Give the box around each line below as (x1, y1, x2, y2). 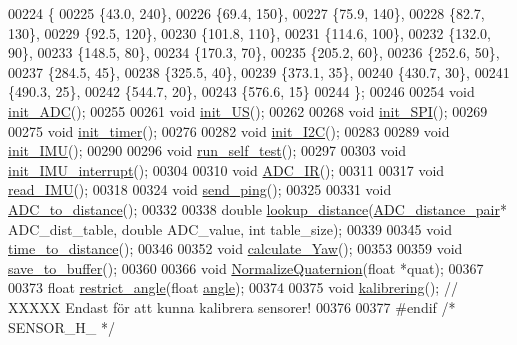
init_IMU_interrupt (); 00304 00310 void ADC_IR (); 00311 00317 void (8, 159, 445, 180)
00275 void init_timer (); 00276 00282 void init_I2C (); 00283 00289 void (8, 120, 450, 141)
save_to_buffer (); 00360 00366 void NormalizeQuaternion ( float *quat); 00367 (8, 257, 484, 278)
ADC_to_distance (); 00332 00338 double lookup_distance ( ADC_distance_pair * (8, 198, 507, 219)
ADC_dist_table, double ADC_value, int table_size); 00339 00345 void (8, 218, 452, 239)
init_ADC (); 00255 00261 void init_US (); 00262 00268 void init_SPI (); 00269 (8, 100, 488, 121)
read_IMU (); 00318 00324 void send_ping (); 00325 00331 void (8, 179, 392, 200)
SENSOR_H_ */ (8, 316, 115, 337)
